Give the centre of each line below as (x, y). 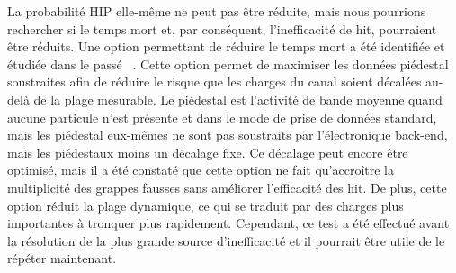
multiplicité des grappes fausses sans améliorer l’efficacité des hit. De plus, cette (227, 187)
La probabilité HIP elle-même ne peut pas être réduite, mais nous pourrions (217, 11)
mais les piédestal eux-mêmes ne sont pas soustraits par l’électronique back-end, (228, 135)
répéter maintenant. (62, 258)
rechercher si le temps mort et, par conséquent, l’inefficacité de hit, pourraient (222, 28)
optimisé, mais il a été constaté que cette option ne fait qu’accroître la (201, 170)
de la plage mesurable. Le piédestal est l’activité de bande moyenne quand (238, 99)
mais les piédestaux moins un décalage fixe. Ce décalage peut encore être (208, 152)
